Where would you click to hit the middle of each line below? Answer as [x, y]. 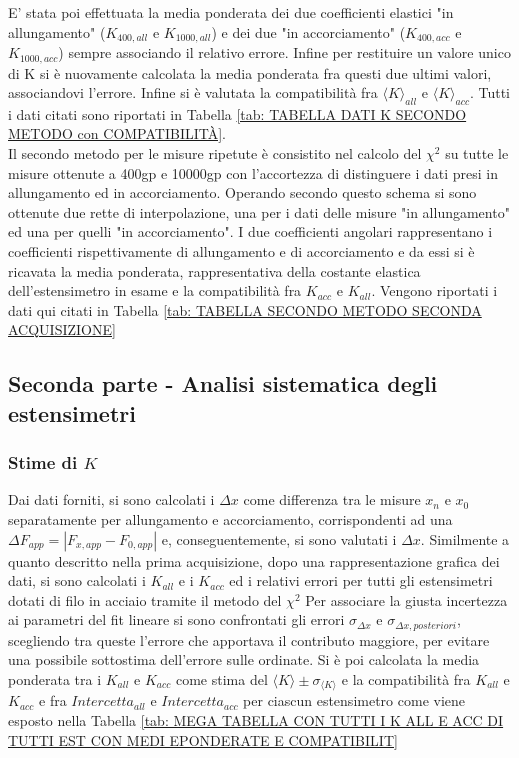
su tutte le [477, 153]
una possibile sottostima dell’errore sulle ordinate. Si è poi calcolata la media [244, 659]
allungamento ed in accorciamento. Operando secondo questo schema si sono [242, 192]
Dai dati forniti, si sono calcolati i [111, 499]
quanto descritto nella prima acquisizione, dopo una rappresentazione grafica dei [254, 560]
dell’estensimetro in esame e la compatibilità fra [155, 290]
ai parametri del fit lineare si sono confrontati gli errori [176, 619]
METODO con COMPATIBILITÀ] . [117, 133]
